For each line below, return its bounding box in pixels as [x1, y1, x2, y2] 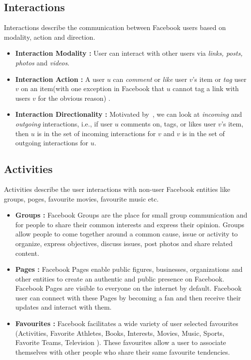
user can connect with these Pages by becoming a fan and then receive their [15, 292, 241, 302]
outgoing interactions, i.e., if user [15, 118, 113, 128]
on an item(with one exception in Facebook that [21, 83, 165, 94]
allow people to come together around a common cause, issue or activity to [15, 229, 238, 239]
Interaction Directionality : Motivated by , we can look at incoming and [15, 109, 242, 119]
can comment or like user [113, 74, 187, 84]
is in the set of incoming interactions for [37, 128, 156, 138]
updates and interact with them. [15, 302, 112, 312]
